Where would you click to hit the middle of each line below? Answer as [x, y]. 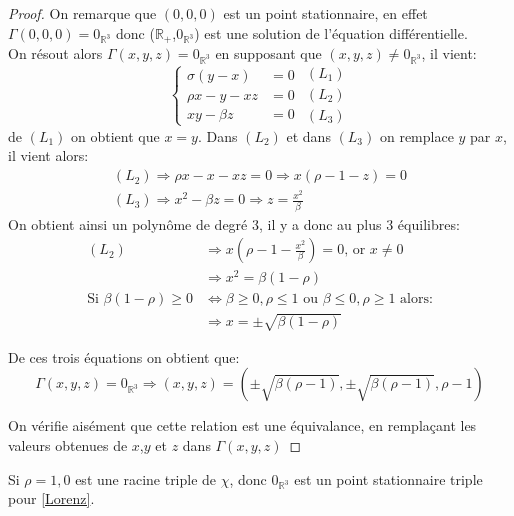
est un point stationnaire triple [388, 478]
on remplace [416, 135]
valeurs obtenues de [68, 445]
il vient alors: [48, 155]
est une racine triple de [146, 478]
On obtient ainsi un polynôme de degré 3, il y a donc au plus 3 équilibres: [234, 223]
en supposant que [268, 53]
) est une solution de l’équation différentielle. [331, 32]
